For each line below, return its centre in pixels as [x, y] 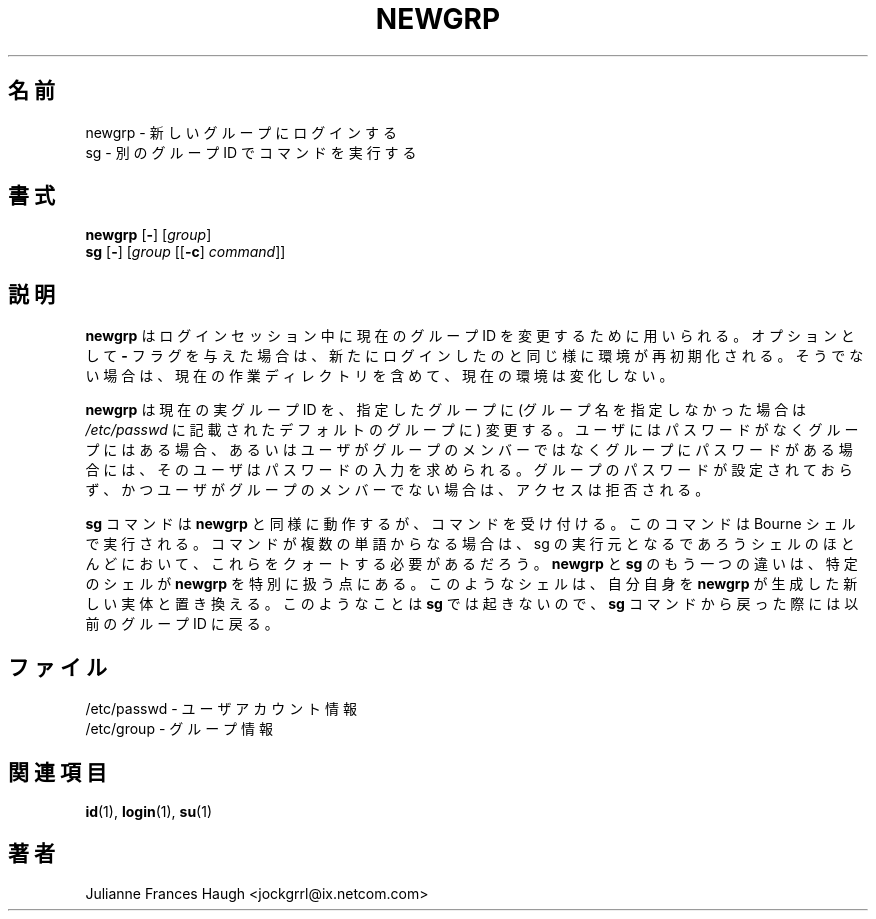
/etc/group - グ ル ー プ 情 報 [179, 729]
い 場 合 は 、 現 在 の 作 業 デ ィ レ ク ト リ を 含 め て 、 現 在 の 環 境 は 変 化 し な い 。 [379, 376]
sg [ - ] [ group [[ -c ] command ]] [185, 252]
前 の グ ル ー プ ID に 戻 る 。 [182, 624]
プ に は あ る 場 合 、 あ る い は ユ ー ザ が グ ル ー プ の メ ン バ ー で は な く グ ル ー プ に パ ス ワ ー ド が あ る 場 [469, 450]
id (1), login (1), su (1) [149, 811]
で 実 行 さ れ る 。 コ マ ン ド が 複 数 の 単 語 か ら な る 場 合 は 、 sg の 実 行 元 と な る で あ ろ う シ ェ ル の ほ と [470, 544]
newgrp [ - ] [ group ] [148, 235]
